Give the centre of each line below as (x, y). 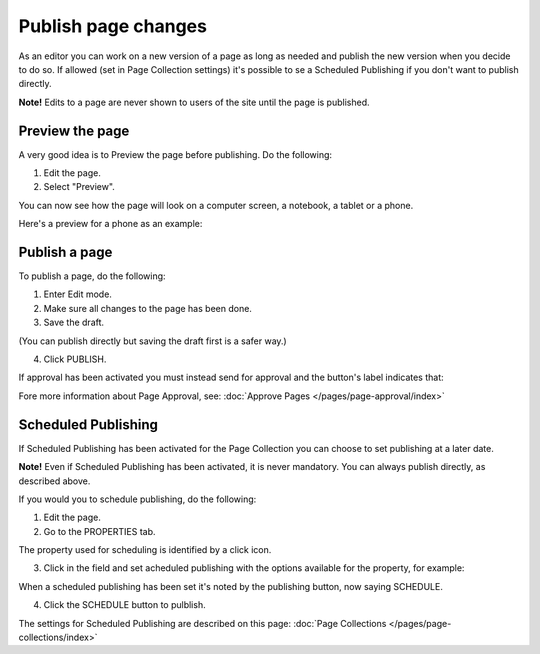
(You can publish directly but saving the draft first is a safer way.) (152, 341)
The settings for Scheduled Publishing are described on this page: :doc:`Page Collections (202, 623)
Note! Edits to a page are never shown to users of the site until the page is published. (194, 102)
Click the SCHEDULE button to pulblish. (124, 605)
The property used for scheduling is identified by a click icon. (145, 550)
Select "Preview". (79, 187)
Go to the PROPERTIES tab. (99, 531)
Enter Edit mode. (77, 294)
